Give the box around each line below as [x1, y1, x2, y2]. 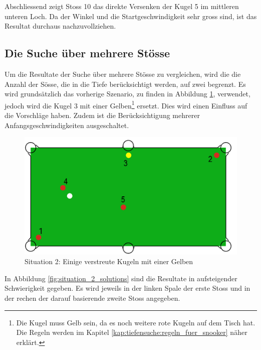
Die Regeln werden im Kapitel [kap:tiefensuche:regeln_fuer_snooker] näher [16, 327, 247, 337]
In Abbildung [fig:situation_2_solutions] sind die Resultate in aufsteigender [5, 273, 237, 283]
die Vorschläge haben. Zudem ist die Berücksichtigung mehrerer [5, 110, 200, 121]
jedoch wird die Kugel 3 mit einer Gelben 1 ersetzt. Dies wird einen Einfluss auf [5, 98, 247, 110]
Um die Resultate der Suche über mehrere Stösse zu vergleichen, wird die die [5, 68, 241, 79]
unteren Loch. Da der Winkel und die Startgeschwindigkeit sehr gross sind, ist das [5, 11, 257, 21]
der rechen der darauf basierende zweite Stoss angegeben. [5, 293, 180, 303]
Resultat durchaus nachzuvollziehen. [5, 21, 116, 31]
